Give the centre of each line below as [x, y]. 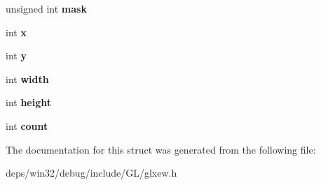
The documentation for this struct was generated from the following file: [161, 149]
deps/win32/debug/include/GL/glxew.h [91, 173]
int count [27, 125]
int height [29, 102]
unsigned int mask [46, 8]
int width [27, 79]
